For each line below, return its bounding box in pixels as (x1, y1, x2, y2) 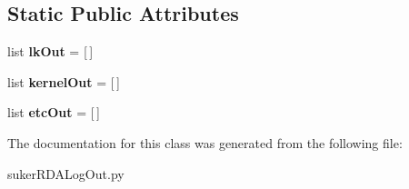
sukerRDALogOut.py (7, 164, 125, 183)
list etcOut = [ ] (7, 103, 100, 122)
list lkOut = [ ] (7, 42, 94, 61)
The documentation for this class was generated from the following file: (7, 133, 403, 152)
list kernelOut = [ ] (7, 72, 120, 91)
